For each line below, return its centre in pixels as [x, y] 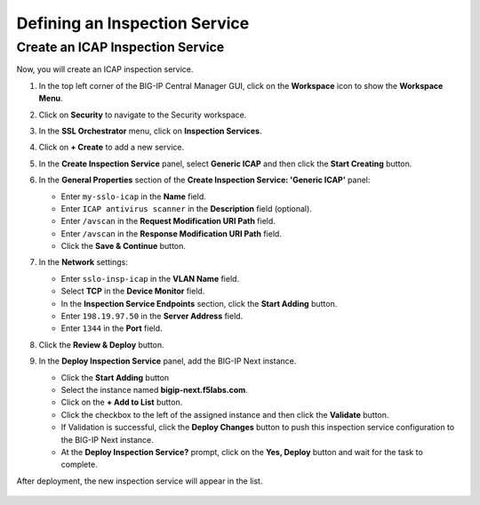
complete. [79, 465]
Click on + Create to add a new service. [112, 148]
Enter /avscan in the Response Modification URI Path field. [171, 233]
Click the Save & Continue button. [124, 246]
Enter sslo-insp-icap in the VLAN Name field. [150, 278]
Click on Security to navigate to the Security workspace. [143, 115]
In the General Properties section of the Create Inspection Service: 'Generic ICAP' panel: [204, 180]
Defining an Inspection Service [133, 23]
